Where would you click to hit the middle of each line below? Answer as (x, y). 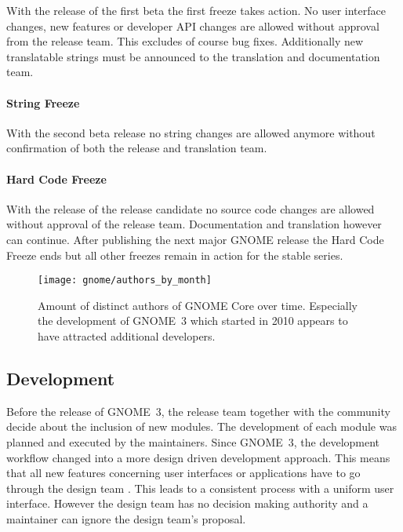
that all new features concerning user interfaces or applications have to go (183, 473)
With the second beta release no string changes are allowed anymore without (191, 132)
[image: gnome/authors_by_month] (125, 281)
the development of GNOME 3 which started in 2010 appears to (193, 321)
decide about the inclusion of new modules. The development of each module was (201, 426)
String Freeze (43, 102)
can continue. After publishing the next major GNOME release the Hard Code (195, 239)
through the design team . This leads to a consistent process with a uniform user (200, 488)
